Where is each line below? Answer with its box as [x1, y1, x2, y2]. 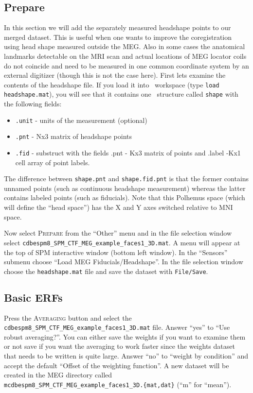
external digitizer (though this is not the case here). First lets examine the [4, 70, 226, 80]
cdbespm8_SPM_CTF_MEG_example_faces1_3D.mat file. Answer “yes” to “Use [4, 322, 230, 332]
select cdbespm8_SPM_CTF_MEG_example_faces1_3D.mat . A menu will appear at [4, 237, 240, 247]
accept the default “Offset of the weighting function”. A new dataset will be [4, 360, 229, 370]
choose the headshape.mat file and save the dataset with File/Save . [4, 266, 208, 276]
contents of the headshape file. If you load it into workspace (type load [4, 79, 219, 89]
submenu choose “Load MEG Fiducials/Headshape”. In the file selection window [4, 256, 243, 267]
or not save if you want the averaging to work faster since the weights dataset [4, 341, 235, 351]
